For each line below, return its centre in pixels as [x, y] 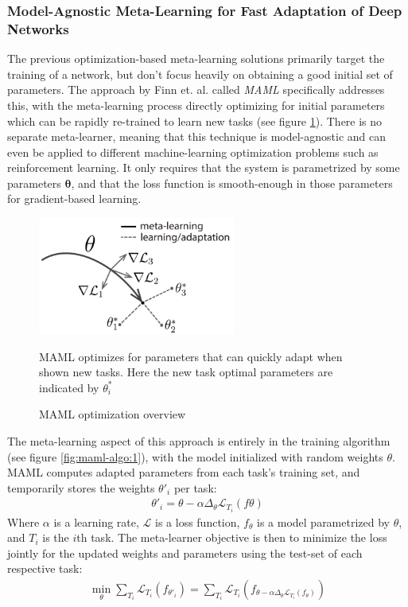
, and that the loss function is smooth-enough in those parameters [232, 183]
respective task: [45, 568]
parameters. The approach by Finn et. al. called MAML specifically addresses [196, 89]
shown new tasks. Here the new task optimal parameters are [186, 372]
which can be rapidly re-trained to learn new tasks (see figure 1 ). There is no [195, 121]
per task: [195, 487]
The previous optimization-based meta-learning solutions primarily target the [196, 58]
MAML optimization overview [113, 414]
